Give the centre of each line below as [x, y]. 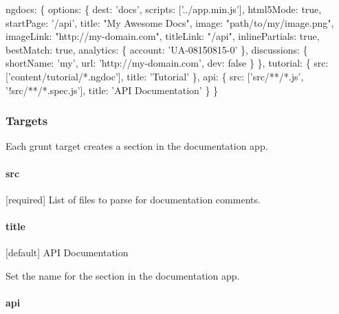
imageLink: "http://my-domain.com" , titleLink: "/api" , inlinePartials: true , [163, 36]
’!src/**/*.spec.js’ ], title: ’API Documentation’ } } [112, 90]
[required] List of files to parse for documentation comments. [133, 199]
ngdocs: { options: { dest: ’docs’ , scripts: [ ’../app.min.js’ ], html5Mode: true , [164, 9]
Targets [27, 121]
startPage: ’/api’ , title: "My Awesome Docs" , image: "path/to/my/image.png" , [170, 22]
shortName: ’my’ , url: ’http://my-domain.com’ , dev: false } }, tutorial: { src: [167, 63]
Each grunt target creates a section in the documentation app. [137, 146]
